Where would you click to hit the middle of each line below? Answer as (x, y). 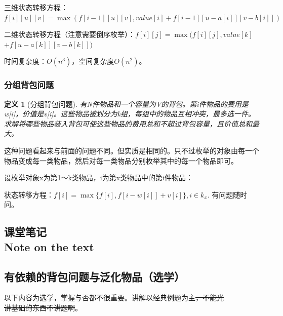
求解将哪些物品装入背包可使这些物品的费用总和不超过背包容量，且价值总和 (128, 123)
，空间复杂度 (93, 61)
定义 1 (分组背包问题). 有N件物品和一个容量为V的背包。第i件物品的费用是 (126, 104)
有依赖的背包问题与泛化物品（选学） (94, 276)
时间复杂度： (25, 61)
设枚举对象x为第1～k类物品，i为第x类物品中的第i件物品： (98, 177)
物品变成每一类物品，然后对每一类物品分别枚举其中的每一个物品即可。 (121, 160)
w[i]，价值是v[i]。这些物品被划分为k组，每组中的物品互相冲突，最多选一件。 (130, 114)
